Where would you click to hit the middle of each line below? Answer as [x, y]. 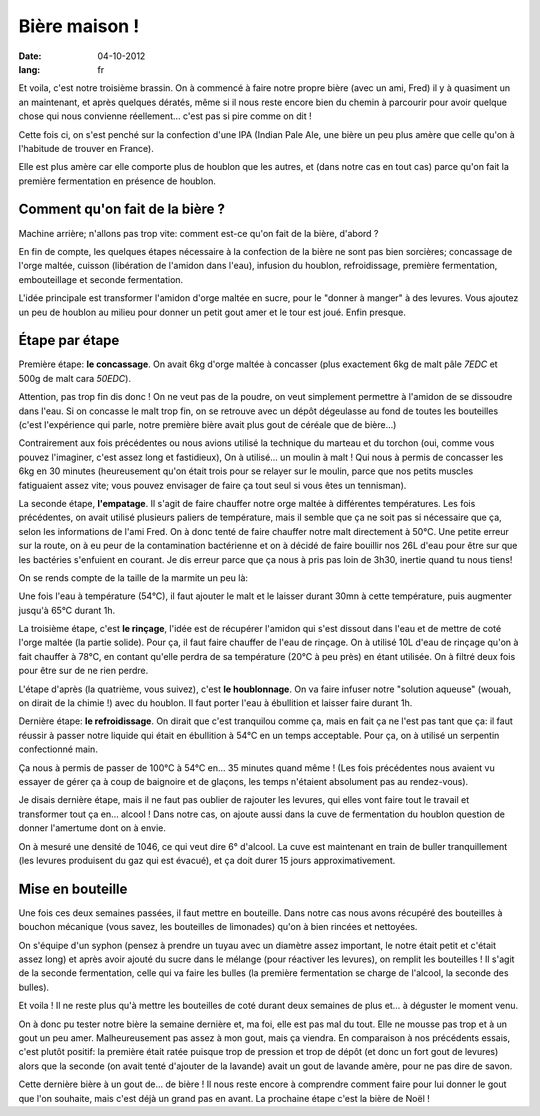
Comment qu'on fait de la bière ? [121, 209]
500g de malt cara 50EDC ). [75, 378]
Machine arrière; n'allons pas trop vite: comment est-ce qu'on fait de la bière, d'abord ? [198, 233]
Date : [30, 56]
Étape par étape [69, 340]
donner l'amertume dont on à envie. [92, 828]
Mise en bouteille [73, 888]
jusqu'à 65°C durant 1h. [67, 610]
